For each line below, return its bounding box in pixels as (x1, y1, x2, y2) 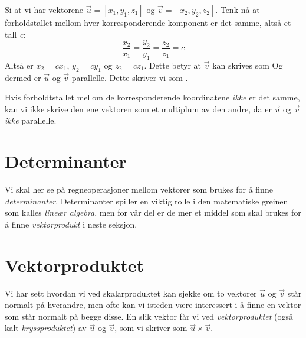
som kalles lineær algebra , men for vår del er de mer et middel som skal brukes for (5, 206, 301, 219)
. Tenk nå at (215, 4, 260, 15)
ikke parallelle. (5, 114, 57, 126)
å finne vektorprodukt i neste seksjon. (5, 217, 137, 230)
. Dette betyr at (144, 58, 202, 71)
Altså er (5, 58, 34, 71)
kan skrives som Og (212, 58, 283, 71)
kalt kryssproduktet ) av (5, 321, 87, 334)
